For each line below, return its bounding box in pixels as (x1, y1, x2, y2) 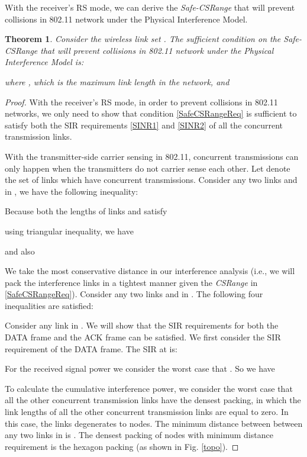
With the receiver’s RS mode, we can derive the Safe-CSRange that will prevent (5, 1, 295, 13)
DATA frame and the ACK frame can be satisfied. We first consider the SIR (5, 331, 281, 343)
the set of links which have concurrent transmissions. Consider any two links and (5, 173, 298, 186)
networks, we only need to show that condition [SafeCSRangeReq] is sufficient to (5, 107, 297, 120)
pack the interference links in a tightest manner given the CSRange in (5, 276, 258, 288)
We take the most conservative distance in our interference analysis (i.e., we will (5, 265, 295, 277)
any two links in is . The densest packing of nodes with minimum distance (5, 429, 273, 441)
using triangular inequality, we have (5, 224, 134, 237)
